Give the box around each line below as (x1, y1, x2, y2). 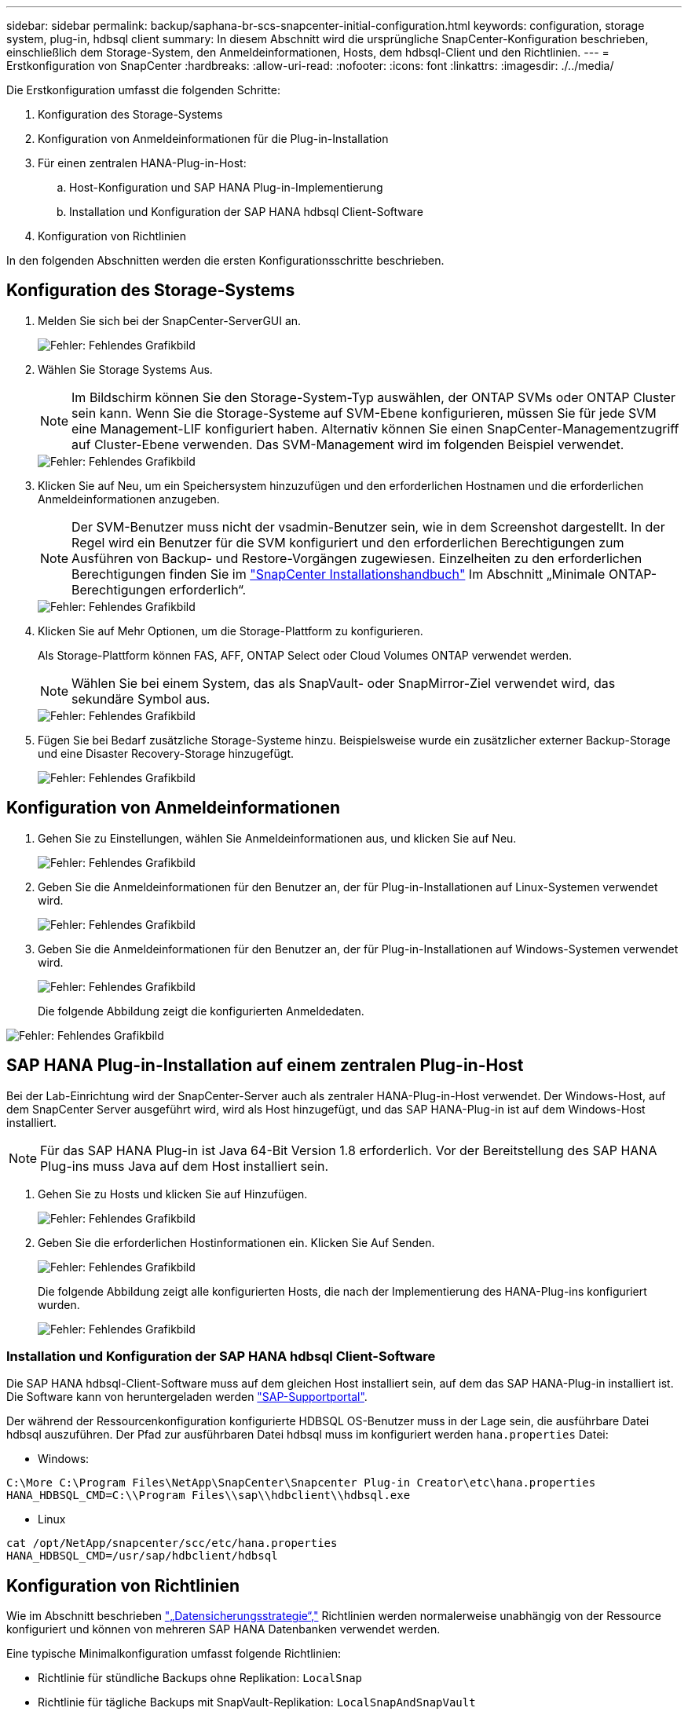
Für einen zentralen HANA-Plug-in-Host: (38, 156, 247, 170)
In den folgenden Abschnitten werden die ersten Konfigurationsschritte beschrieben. (6, 254, 445, 267)
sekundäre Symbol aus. (71, 690, 210, 707)
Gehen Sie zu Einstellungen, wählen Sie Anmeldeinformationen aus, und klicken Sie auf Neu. (38, 831, 517, 845)
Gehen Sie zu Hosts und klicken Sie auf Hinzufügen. (38, 1187, 308, 1201)
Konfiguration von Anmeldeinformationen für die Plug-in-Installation (38, 132, 389, 145)
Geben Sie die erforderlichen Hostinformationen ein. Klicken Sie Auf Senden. (38, 1235, 435, 1249)
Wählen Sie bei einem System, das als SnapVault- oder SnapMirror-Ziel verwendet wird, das (71, 675, 616, 691)
